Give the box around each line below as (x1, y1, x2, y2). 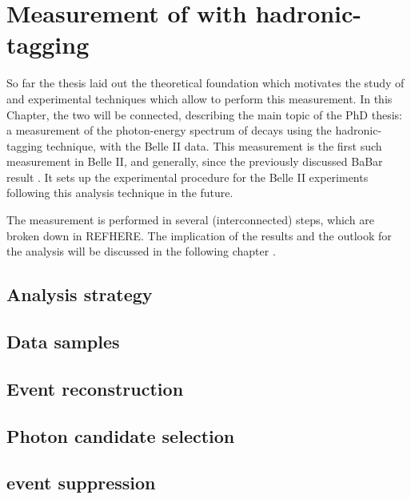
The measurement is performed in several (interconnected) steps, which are (6, 211, 374, 228)
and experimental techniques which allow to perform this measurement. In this (6, 90, 393, 107)
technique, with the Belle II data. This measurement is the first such (46, 137, 382, 154)
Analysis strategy (6, 282, 153, 307)
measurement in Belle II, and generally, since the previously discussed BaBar (6, 153, 383, 170)
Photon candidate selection (6, 423, 235, 448)
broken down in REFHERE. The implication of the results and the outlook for (6, 227, 392, 243)
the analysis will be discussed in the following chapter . (6, 243, 276, 260)
